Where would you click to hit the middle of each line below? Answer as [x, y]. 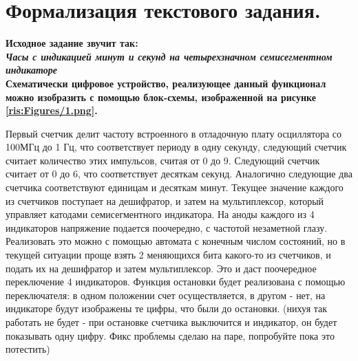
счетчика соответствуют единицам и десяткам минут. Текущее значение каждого [175, 187]
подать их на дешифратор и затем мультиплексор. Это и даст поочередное [161, 268]
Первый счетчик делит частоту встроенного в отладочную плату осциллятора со [174, 133]
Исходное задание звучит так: [72, 43]
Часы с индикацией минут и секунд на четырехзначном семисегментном [169, 56]
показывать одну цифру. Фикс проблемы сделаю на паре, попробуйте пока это [170, 335]
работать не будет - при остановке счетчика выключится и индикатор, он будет [171, 322]
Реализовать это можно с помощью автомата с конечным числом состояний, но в [176, 241]
